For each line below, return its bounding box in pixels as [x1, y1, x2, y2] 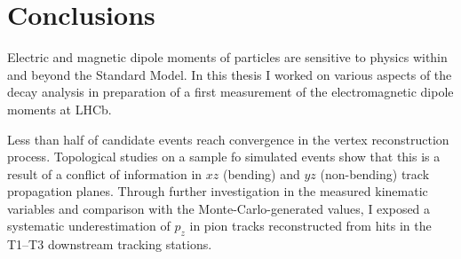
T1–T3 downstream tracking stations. [7, 235, 212, 254]
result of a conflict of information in [7, 164, 203, 183]
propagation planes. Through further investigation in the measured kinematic [7, 182, 428, 200]
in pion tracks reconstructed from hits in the [189, 216, 432, 235]
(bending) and [222, 164, 300, 183]
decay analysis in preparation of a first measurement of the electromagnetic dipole [7, 82, 454, 101]
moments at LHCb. [7, 99, 112, 118]
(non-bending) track [320, 164, 430, 183]
